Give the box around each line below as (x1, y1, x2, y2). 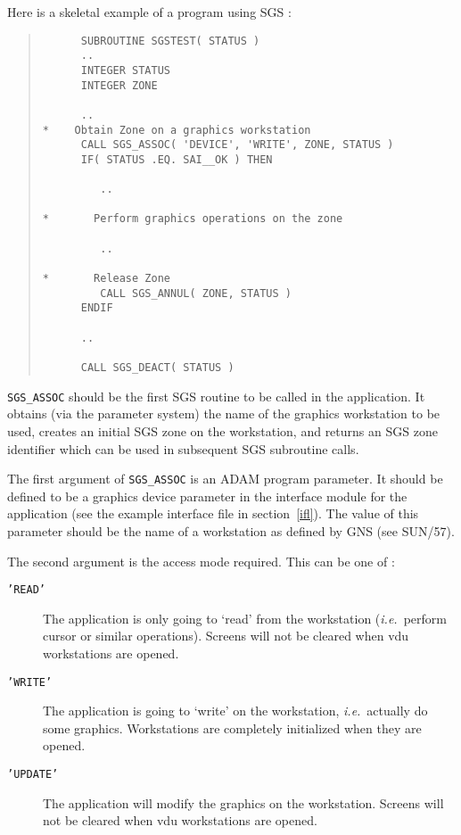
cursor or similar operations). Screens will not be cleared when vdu (43, 626, 409, 645)
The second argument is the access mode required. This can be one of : (7, 551, 395, 570)
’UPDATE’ (7, 768, 59, 781)
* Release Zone (42, 272, 170, 285)
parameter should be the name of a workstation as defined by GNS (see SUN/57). (7, 521, 455, 540)
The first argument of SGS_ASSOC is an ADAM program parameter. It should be (7, 469, 443, 488)
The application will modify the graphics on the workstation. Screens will (43, 793, 444, 812)
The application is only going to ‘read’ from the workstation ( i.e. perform (43, 608, 447, 627)
